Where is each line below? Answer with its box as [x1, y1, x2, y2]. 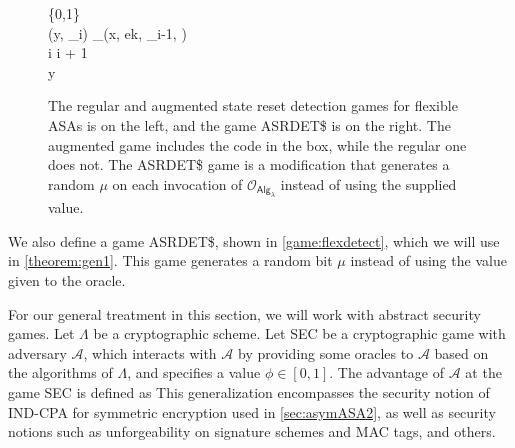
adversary [8, 342, 67, 363]
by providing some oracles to [237, 342, 414, 363]
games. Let [8, 323, 75, 344]
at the [465, 362, 502, 383]
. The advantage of [329, 362, 444, 383]
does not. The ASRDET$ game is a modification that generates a [48, 154, 450, 175]
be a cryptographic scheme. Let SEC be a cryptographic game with [93, 323, 506, 344]
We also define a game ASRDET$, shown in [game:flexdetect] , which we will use [8, 230, 500, 251]
